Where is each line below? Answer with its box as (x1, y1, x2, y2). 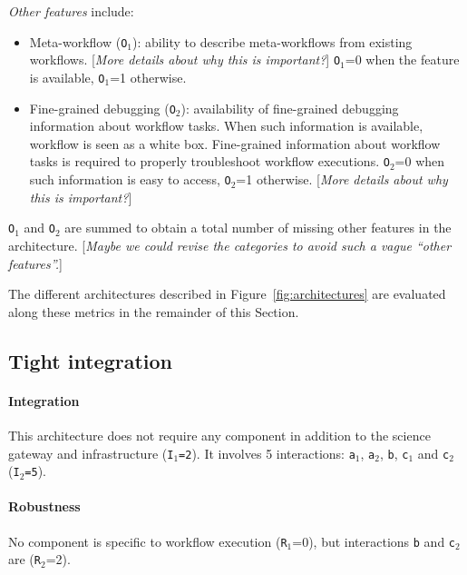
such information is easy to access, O (29, 170, 231, 189)
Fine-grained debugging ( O (29, 98, 176, 117)
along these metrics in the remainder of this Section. (8, 302, 299, 321)
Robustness (8, 497, 81, 516)
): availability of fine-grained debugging (180, 98, 399, 117)
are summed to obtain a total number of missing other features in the (64, 218, 452, 237)
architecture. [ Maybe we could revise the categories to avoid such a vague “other (8, 235, 452, 254)
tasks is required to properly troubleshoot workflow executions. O (29, 152, 390, 171)
